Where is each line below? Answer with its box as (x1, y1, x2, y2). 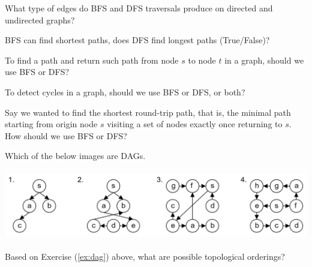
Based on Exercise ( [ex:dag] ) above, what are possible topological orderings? (5, 250, 285, 262)
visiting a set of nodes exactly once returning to (107, 118, 283, 130)
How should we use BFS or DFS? (5, 129, 127, 142)
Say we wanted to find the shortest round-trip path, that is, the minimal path (5, 106, 291, 118)
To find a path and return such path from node (5, 53, 179, 66)
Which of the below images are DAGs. (5, 149, 146, 162)
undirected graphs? (5, 13, 75, 26)
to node (188, 53, 216, 66)
